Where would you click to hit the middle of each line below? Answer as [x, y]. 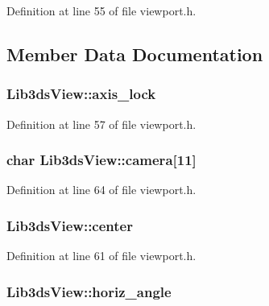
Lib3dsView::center [70, 225]
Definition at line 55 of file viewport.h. [101, 10]
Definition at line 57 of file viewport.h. [101, 124]
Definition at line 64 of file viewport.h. [101, 190]
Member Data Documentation [135, 54]
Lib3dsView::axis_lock [81, 94]
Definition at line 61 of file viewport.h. [101, 256]
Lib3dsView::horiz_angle [89, 291]
